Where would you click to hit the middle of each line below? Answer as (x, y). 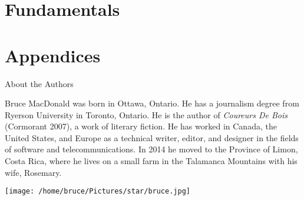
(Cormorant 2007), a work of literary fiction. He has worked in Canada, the (141, 126)
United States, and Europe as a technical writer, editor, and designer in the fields (152, 137)
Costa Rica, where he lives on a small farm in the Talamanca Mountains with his (151, 161)
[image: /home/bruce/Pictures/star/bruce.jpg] (98, 191)
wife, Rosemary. (33, 172)
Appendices (53, 55)
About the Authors (39, 83)
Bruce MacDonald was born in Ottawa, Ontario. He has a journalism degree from (152, 103)
